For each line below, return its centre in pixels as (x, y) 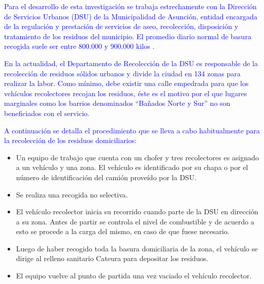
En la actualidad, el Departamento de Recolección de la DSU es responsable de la (131, 63)
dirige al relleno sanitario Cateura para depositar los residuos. (112, 258)
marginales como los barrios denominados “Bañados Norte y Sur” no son (117, 103)
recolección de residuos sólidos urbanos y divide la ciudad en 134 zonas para (122, 73)
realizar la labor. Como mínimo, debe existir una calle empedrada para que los (126, 83)
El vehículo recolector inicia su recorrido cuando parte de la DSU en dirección (137, 211)
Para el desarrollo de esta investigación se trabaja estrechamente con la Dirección (130, 6)
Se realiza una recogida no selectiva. (72, 194)
